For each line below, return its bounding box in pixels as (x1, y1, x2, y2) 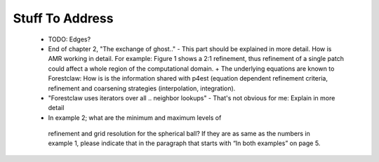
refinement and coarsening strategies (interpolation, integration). (48, 84, 236, 93)
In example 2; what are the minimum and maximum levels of (48, 113, 222, 122)
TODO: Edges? (48, 35, 91, 43)
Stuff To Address (13, 11, 114, 26)
